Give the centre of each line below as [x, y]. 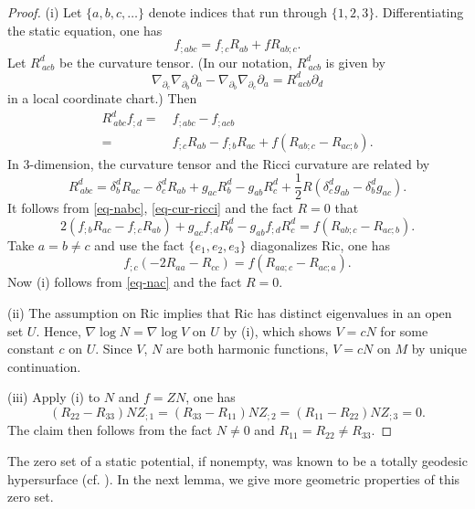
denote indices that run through [238, 12]
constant [31, 349]
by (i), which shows [277, 330]
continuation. [44, 366]
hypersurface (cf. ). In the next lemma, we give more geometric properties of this [234, 478]
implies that [196, 312]
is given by [355, 62]
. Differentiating [419, 12]
